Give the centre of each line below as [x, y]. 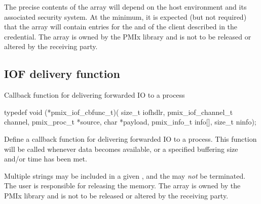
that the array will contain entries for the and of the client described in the [121, 27]
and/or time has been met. [46, 159]
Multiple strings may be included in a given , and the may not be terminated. [125, 175]
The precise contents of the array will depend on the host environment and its [125, 7]
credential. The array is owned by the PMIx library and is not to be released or [128, 36]
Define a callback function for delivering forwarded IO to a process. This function [130, 138]
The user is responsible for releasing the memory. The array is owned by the [122, 186]
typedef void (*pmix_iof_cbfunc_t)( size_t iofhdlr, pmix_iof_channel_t [119, 112]
